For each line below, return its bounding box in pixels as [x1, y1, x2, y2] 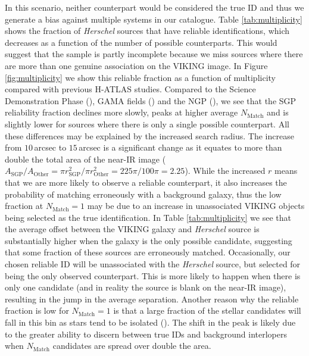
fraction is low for [5, 304, 69, 317]
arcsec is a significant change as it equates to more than [79, 141, 282, 154]
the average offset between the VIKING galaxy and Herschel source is [5, 223, 260, 235]
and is [267, 106, 289, 118]
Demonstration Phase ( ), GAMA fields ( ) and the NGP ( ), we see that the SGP [5, 94, 296, 107]
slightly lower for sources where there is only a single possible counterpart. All [5, 117, 289, 130]
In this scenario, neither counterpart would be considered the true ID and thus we [5, 1, 304, 13]
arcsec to [34, 141, 67, 154]
